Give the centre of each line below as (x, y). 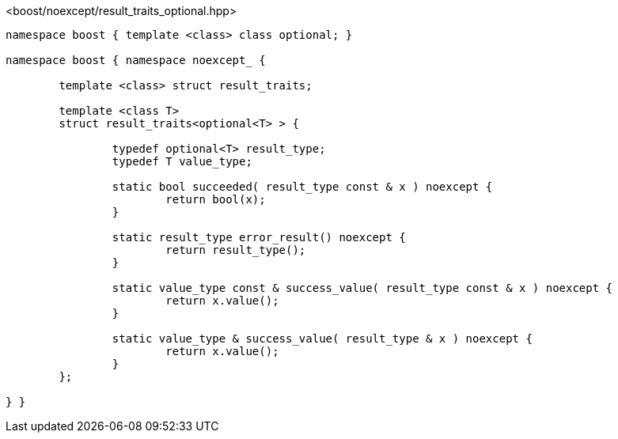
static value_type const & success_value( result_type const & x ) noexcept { (362, 288)
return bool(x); (216, 199)
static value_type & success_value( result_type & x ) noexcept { (322, 339)
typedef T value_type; (182, 161)
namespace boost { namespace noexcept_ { (136, 60)
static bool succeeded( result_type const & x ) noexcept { (302, 187)
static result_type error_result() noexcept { (259, 237)
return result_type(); (236, 250)
